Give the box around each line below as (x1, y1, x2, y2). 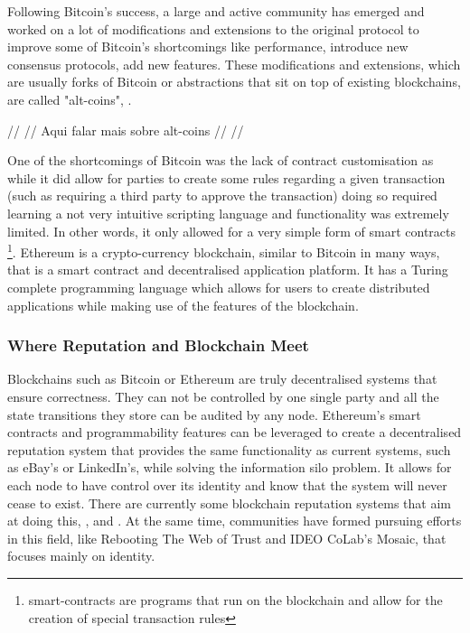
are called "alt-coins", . (7, 89, 132, 108)
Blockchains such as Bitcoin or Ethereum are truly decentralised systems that (7, 369, 437, 388)
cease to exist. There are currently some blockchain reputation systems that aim (7, 493, 451, 512)
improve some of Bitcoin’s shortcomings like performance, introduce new (7, 37, 409, 56)
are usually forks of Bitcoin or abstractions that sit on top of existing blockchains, (7, 72, 461, 91)
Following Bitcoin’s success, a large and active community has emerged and (7, 2, 425, 20)
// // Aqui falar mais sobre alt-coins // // (7, 120, 244, 139)
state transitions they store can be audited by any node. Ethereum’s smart (7, 405, 421, 424)
